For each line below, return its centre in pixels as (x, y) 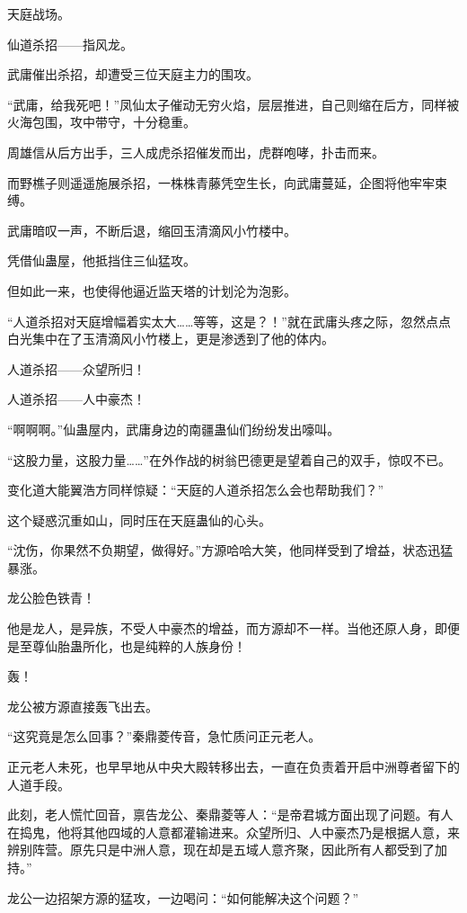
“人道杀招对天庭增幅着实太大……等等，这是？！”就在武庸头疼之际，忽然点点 (229, 321)
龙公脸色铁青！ (51, 598)
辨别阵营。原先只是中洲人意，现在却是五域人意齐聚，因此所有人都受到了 (221, 850)
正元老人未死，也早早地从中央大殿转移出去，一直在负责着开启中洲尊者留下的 (233, 767)
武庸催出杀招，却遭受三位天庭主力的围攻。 (133, 74)
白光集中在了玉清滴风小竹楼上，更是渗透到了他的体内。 (171, 339)
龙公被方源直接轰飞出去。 (83, 706)
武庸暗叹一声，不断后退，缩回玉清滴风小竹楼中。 (152, 230)
